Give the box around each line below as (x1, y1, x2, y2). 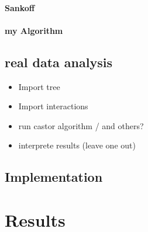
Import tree (18, 80, 60, 92)
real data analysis (5, 53, 112, 71)
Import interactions (18, 100, 88, 112)
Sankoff (5, 1, 35, 13)
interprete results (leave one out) (18, 139, 136, 151)
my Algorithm (5, 24, 63, 36)
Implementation (5, 168, 103, 186)
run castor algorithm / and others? (18, 119, 144, 131)
